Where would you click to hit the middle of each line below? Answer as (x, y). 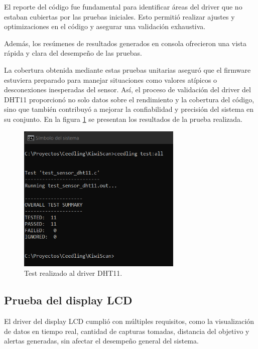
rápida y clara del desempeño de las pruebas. (73, 53)
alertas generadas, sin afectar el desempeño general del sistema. (101, 341)
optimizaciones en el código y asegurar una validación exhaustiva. (105, 26)
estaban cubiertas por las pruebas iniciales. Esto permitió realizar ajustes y (119, 16)
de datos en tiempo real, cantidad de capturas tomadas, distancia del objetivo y (127, 331)
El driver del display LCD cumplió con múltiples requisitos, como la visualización (129, 321)
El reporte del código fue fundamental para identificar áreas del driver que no (123, 7)
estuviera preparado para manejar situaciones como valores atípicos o (111, 79)
